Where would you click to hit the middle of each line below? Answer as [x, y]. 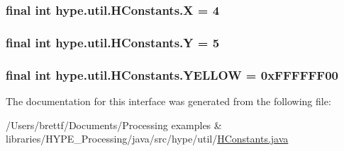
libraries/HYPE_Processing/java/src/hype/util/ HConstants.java [147, 139]
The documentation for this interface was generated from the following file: [168, 101]
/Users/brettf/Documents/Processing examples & [114, 125]
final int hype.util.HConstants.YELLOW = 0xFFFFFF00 [172, 74]
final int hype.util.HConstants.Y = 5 [113, 42]
